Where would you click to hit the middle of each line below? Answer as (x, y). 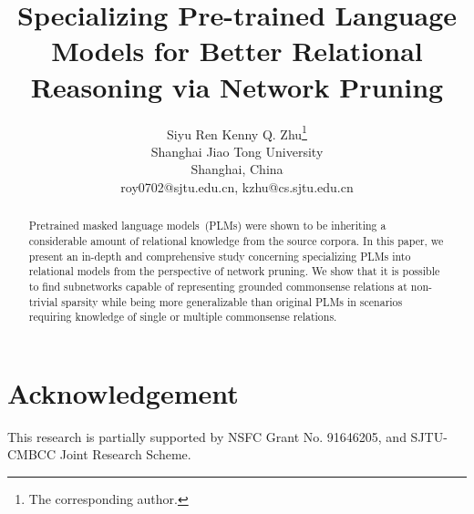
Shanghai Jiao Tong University (237, 151)
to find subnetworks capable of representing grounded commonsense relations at (218, 286)
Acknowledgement (123, 392)
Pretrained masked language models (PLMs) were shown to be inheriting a (207, 226)
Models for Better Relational (237, 51)
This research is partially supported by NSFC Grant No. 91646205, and (207, 436)
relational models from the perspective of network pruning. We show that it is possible (234, 271)
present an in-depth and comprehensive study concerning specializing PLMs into (220, 256)
